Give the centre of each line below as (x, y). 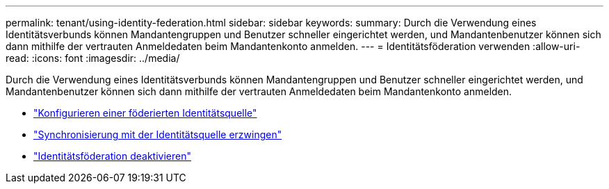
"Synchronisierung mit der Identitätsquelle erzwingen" (158, 134)
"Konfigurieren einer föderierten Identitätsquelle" (145, 113)
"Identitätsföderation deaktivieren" (113, 156)
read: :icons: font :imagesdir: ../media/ (93, 58)
